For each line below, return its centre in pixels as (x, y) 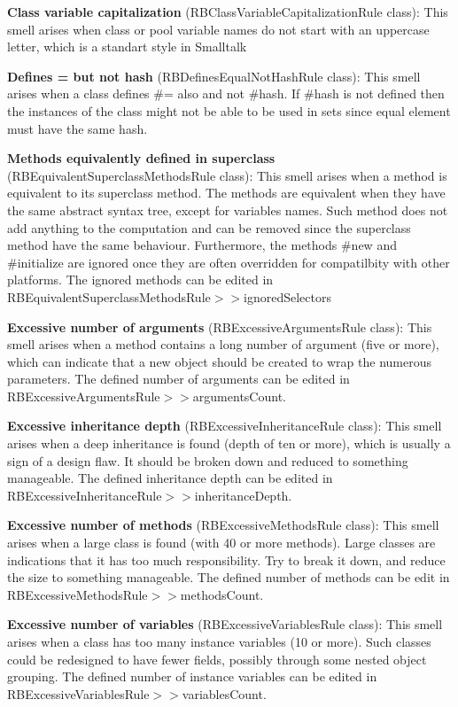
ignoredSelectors (288, 296)
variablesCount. (224, 693)
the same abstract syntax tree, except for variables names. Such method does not (228, 210)
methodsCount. (222, 594)
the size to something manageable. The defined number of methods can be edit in (229, 577)
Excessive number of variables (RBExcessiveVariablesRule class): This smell (225, 624)
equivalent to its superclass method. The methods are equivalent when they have (226, 193)
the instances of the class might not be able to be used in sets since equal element (229, 110)
